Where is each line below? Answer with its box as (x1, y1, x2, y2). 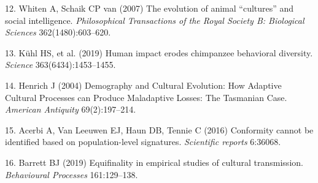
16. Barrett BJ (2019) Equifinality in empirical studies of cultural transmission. (5, 155, 303, 168)
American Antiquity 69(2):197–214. (5, 103, 136, 116)
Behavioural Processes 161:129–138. (5, 168, 138, 181)
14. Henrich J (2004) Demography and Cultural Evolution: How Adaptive (5, 78, 282, 91)
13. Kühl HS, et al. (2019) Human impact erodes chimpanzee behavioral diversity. (5, 46, 313, 59)
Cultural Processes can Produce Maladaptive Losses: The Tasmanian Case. (5, 91, 287, 103)
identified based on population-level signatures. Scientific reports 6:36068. (5, 135, 281, 148)
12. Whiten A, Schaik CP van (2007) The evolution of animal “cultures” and (5, 2, 294, 14)
